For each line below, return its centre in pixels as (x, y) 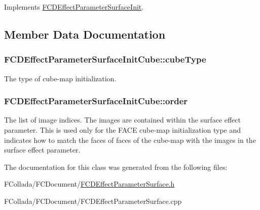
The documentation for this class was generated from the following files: (116, 167)
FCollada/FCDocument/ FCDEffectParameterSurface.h (89, 184)
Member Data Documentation (85, 34)
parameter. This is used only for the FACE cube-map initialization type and (123, 130)
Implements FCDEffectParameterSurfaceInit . (74, 7)
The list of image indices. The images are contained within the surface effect (122, 120)
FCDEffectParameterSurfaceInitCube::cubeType (105, 59)
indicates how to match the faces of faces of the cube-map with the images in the (130, 140)
